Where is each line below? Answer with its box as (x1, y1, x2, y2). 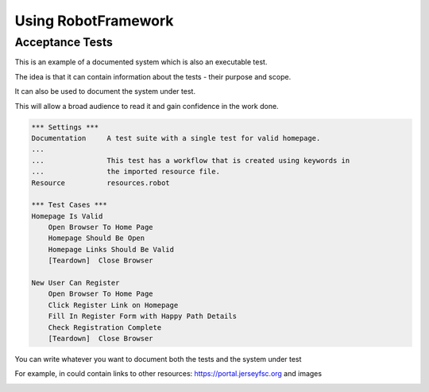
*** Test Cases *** (31, 200, 107, 210)
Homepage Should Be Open (48, 234, 145, 243)
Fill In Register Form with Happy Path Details (48, 312, 238, 321)
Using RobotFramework (14, 12, 174, 29)
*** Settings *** (31, 122, 99, 131)
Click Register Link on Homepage (48, 301, 179, 309)
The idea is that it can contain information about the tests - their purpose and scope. (14, 72, 292, 81)
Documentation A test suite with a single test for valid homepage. (31, 134, 321, 142)
